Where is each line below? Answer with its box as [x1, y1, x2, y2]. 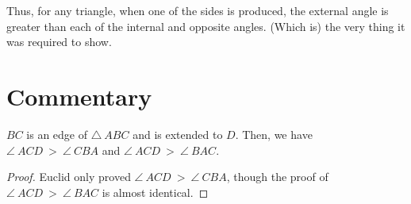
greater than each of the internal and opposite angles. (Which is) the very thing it [6, 17, 405, 34]
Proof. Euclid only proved [6, 168, 131, 185]
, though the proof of [226, 168, 328, 185]
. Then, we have [235, 125, 313, 142]
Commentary [6, 79, 152, 112]
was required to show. [6, 33, 112, 50]
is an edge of [26, 125, 87, 142]
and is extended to [133, 125, 223, 142]
